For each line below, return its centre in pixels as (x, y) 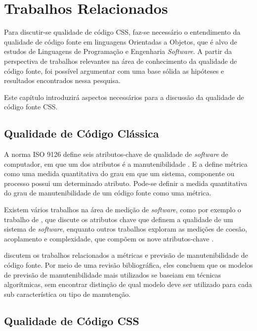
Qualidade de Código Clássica (82, 133)
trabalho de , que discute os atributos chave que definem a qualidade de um (119, 219)
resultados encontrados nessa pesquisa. (62, 80)
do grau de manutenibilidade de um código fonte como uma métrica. (108, 193)
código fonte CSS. (31, 107)
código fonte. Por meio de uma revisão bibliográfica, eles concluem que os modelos (128, 265)
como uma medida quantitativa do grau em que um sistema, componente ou (119, 173)
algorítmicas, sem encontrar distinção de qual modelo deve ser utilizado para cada (128, 284)
